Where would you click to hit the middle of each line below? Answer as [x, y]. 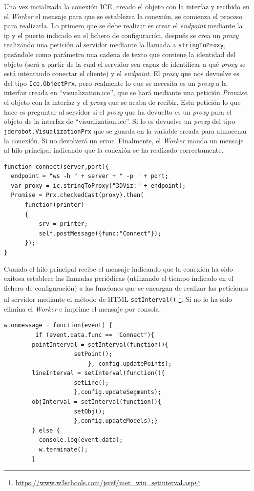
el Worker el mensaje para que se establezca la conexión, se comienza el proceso [123, 16]
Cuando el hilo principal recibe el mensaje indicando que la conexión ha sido [118, 268]
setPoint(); [93, 354]
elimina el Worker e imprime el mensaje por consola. [83, 308]
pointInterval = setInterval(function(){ [100, 344]
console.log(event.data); [81, 440]
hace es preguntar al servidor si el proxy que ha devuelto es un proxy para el [118, 111]
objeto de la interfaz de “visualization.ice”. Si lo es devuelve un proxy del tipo [120, 121]
